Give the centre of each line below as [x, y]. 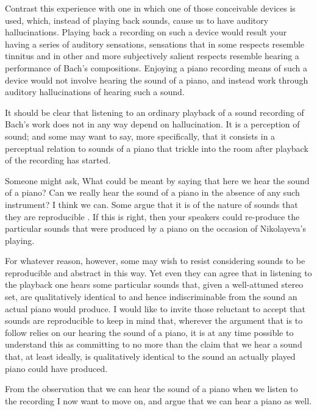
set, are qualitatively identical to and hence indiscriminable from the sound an [151, 297]
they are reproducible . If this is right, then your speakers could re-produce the [152, 216]
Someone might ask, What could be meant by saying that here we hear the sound [157, 180]
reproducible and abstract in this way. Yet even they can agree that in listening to [158, 272]
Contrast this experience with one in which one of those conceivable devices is [150, 8]
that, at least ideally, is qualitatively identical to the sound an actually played [150, 356]
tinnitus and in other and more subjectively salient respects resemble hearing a [152, 56]
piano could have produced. [56, 368]
